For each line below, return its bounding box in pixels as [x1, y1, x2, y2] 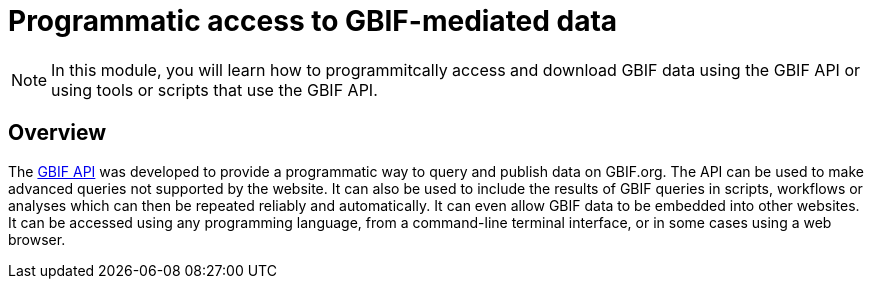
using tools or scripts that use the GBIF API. [51, 79, 378, 100]
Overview [8, 120, 107, 146]
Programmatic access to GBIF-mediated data [8, 4, 618, 38]
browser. [8, 230, 66, 248]
